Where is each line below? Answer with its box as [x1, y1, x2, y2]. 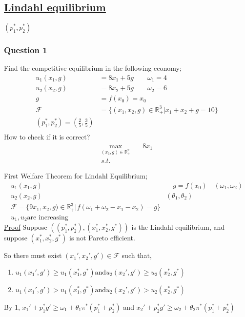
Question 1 [4, 44, 47, 56]
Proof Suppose [4, 222, 47, 232]
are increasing [27, 214, 68, 221]
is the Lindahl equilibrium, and [131, 222, 225, 232]
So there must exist [4, 250, 62, 260]
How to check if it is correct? [4, 132, 90, 142]
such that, [122, 250, 152, 260]
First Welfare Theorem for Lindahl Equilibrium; [4, 171, 148, 180]
